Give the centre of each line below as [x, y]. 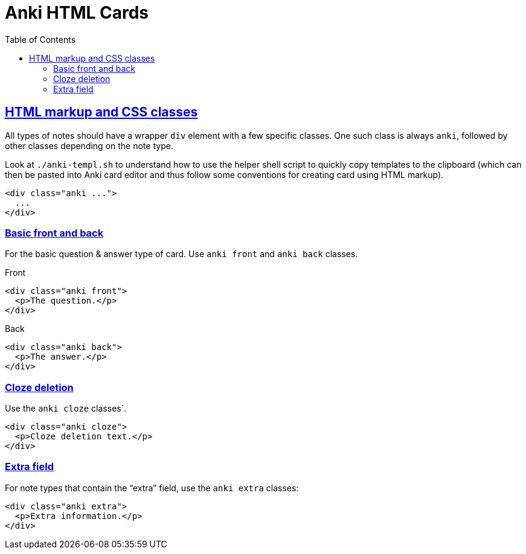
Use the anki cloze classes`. [66, 409]
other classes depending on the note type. [89, 145]
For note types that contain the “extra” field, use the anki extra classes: [152, 488]
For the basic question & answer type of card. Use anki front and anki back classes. [181, 254]
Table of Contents [40, 39]
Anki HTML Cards [77, 13]
